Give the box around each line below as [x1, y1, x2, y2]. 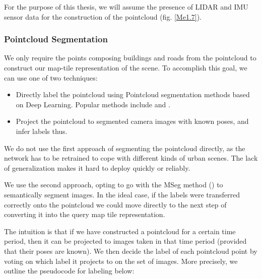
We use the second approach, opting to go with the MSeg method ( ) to [4, 179, 223, 190]
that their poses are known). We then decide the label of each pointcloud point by [4, 245, 257, 256]
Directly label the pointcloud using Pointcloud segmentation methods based [16, 89, 250, 100]
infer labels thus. [16, 125, 68, 136]
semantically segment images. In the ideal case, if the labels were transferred [4, 189, 240, 199]
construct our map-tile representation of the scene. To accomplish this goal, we [4, 62, 247, 73]
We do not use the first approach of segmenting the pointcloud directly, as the [4, 143, 245, 153]
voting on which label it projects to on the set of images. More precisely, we [4, 255, 238, 266]
